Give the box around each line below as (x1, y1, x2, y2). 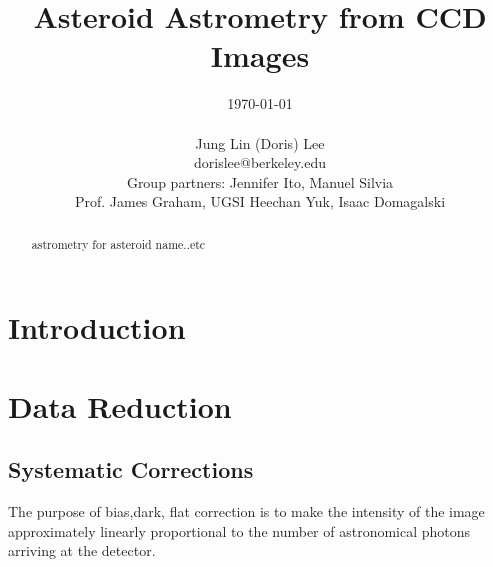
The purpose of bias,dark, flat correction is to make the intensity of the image (8, 501, 485, 522)
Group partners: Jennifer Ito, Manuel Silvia (126, 171, 394, 192)
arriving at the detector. (8, 540, 156, 561)
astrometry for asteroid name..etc (31, 235, 206, 252)
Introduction (8, 307, 186, 348)
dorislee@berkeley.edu (193, 152, 326, 173)
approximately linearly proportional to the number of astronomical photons (8, 520, 471, 541)
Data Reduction (8, 385, 232, 426)
